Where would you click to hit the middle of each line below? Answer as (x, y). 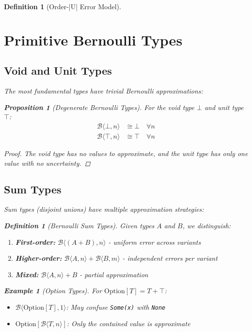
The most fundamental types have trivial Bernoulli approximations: (103, 91)
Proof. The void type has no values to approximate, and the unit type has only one (126, 153)
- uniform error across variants (155, 242)
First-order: (35, 242)
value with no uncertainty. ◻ (47, 163)
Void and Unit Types (58, 71)
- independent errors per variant (170, 258)
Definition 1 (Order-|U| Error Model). (63, 6)
